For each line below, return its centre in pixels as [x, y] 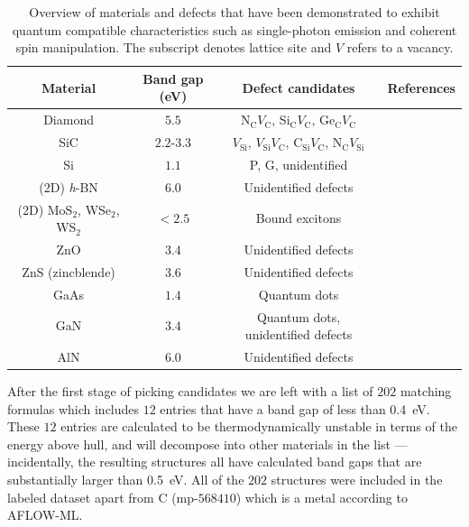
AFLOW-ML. [45, 515]
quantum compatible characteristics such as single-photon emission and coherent [234, 29]
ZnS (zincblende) [69, 271]
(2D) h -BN [69, 186]
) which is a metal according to [322, 497]
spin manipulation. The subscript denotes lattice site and [174, 47]
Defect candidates [299, 87]
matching [426, 391]
